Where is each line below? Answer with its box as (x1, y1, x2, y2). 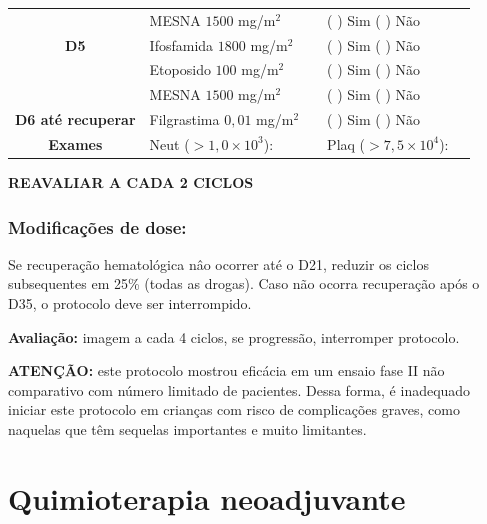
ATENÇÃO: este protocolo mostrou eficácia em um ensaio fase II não (8, 360, 445, 381)
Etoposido (149, 59, 211, 80)
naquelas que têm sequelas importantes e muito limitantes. (8, 419, 367, 440)
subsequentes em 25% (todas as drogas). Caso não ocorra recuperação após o (8, 273, 480, 294)
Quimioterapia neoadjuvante (8, 477, 406, 518)
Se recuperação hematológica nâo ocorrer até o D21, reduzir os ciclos (8, 253, 429, 274)
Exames (48, 133, 103, 154)
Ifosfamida (149, 34, 214, 55)
